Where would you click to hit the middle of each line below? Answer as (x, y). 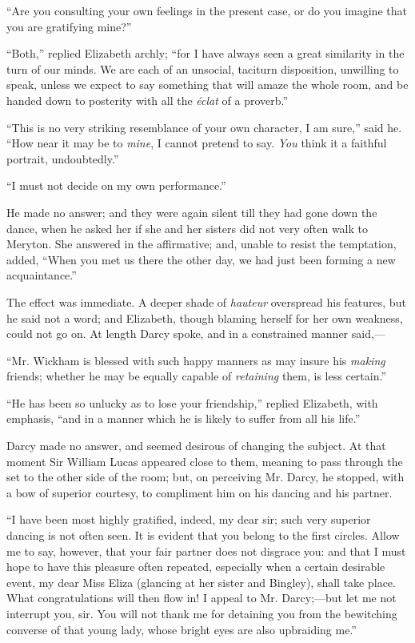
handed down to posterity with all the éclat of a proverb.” (148, 100)
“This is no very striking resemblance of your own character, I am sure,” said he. (204, 127)
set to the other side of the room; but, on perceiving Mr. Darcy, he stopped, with (206, 477)
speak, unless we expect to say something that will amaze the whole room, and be (207, 84)
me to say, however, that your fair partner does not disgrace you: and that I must (206, 551)
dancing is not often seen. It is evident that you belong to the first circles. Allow (203, 535)
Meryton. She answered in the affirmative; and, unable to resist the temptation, (202, 244)
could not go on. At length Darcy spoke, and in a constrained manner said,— (196, 334)
